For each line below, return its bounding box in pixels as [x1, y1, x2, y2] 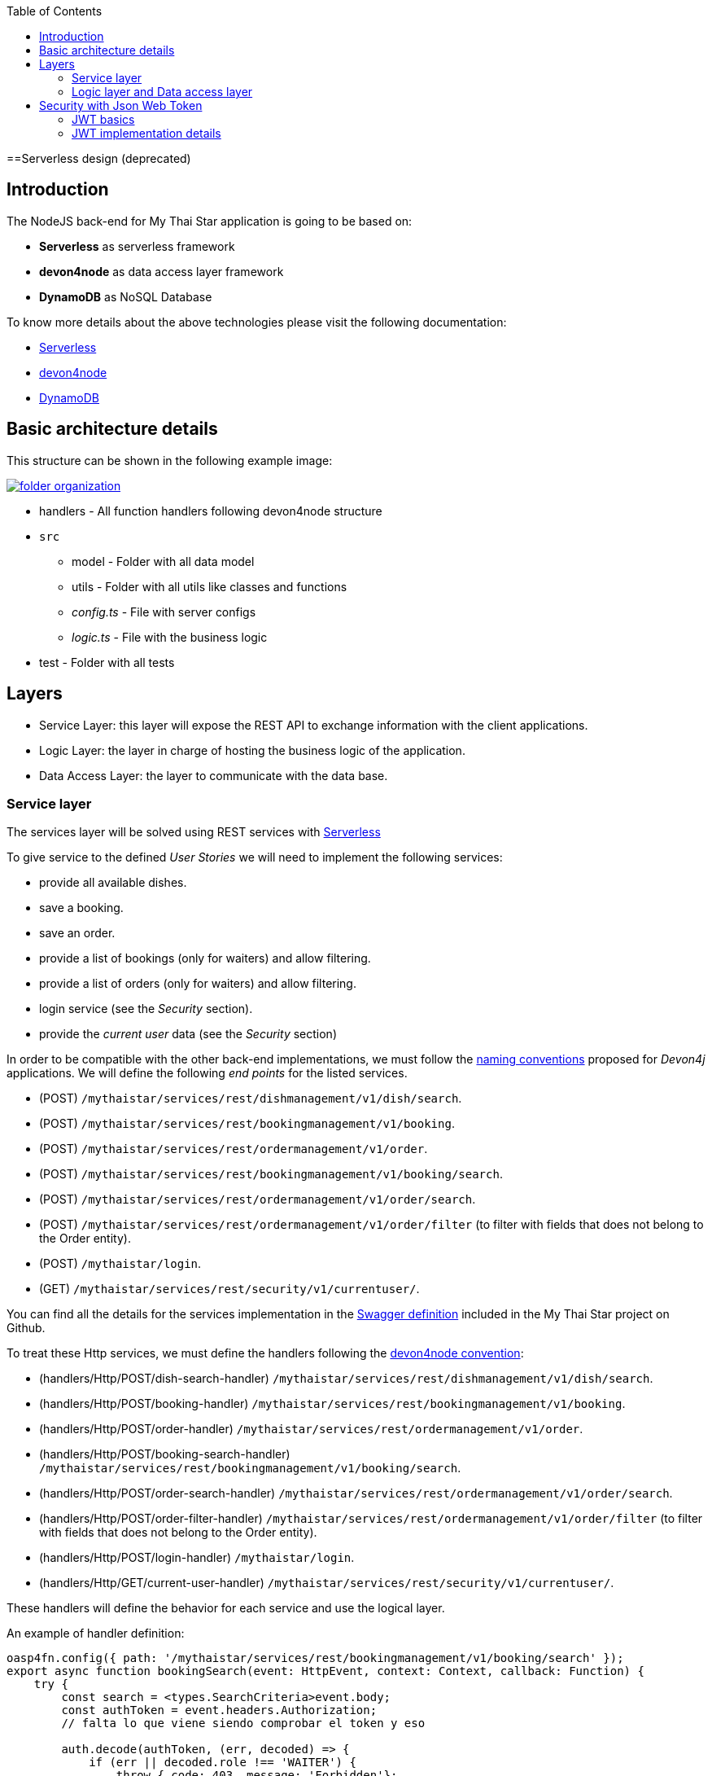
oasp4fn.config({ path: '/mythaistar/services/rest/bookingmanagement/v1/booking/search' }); [7, 1651, 624, 1665]
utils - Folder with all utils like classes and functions [72, 579, 347, 594]
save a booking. [39, 901, 124, 915]
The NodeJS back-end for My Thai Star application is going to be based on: [7, 213, 413, 228]
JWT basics [72, 112, 135, 126]
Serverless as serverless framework [39, 239, 235, 253]
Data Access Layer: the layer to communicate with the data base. [39, 768, 388, 783]
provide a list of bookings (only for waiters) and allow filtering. [39, 951, 371, 966]
